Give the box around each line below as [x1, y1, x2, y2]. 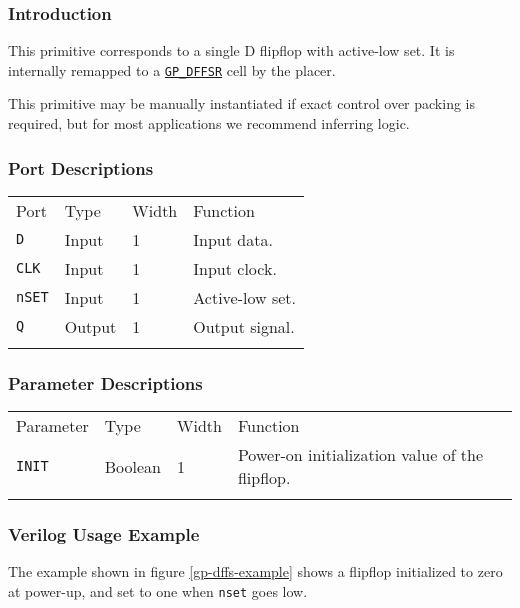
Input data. [193, 227, 273, 251]
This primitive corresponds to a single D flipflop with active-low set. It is [8, 40, 455, 61]
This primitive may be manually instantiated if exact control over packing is [8, 93, 476, 114]
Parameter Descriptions [8, 370, 203, 395]
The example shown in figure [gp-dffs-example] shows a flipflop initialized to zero [8, 561, 503, 582]
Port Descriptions [8, 155, 154, 180]
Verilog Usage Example [8, 522, 200, 547]
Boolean [104, 454, 161, 478]
